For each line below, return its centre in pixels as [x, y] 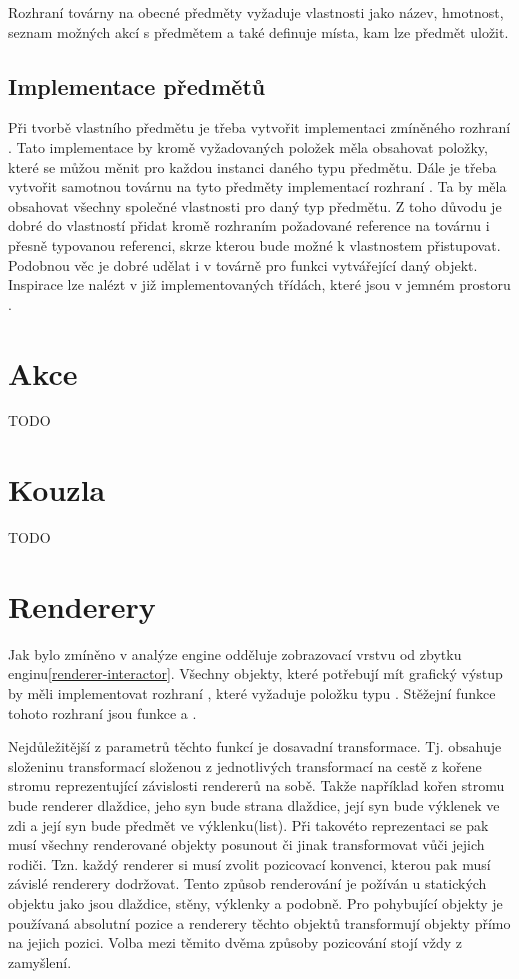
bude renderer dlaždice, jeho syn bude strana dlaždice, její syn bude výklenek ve [254, 805]
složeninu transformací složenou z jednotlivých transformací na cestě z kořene [245, 765]
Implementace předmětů [137, 85]
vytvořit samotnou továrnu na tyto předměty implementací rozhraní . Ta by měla [257, 186]
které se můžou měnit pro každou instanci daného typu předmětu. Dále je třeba [252, 166]
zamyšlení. [40, 961]
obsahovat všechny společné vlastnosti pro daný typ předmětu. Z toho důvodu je [255, 205]
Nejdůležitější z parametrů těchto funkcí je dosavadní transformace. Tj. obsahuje [255, 746]
